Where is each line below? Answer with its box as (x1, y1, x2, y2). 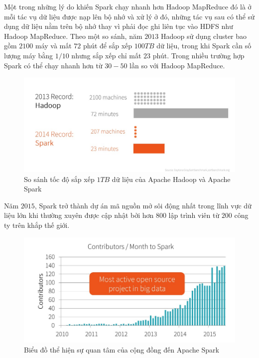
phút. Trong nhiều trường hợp (152, 50, 245, 60)
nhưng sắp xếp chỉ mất (71, 50, 141, 60)
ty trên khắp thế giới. (4, 220, 70, 230)
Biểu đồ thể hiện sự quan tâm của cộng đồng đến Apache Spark (24, 344, 219, 355)
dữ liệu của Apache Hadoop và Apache (112, 174, 231, 184)
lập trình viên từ (168, 210, 220, 220)
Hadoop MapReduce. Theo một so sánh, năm (4, 30, 142, 41)
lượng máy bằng (4, 50, 53, 60)
